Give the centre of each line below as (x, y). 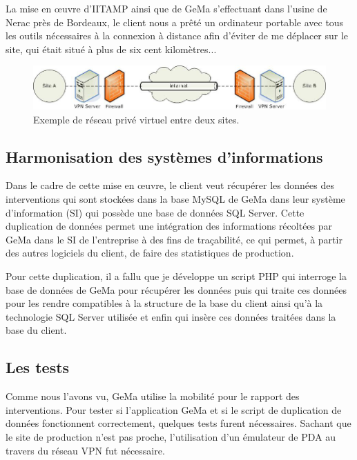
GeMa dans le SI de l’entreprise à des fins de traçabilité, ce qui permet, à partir (174, 239)
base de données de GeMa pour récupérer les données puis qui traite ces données (176, 289)
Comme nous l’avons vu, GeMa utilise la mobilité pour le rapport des (153, 396)
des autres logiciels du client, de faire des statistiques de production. (150, 253)
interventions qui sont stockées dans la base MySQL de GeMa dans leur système (175, 199)
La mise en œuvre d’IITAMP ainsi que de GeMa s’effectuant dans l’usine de (166, 8)
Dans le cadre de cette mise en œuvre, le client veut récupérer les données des (170, 185)
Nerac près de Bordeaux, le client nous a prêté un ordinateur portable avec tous (175, 22)
